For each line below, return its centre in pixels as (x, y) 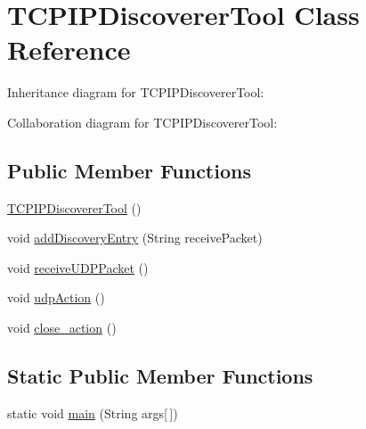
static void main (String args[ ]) (93, 412)
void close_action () (62, 328)
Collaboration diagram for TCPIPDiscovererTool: (142, 122)
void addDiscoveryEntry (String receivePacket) (135, 238)
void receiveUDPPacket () (78, 267)
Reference (69, 49)
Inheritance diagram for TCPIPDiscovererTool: (136, 92)
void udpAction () (56, 297)
